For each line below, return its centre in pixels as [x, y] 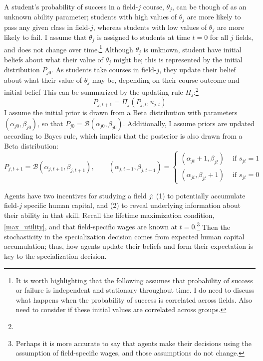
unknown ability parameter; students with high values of [91, 17]
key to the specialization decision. [55, 256]
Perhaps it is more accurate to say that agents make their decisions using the [133, 343]
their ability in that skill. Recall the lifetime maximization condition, [109, 215]
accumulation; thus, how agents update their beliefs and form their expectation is [129, 246]
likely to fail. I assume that [45, 37]
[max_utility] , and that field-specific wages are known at [91, 227]
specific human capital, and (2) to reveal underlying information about [132, 205]
